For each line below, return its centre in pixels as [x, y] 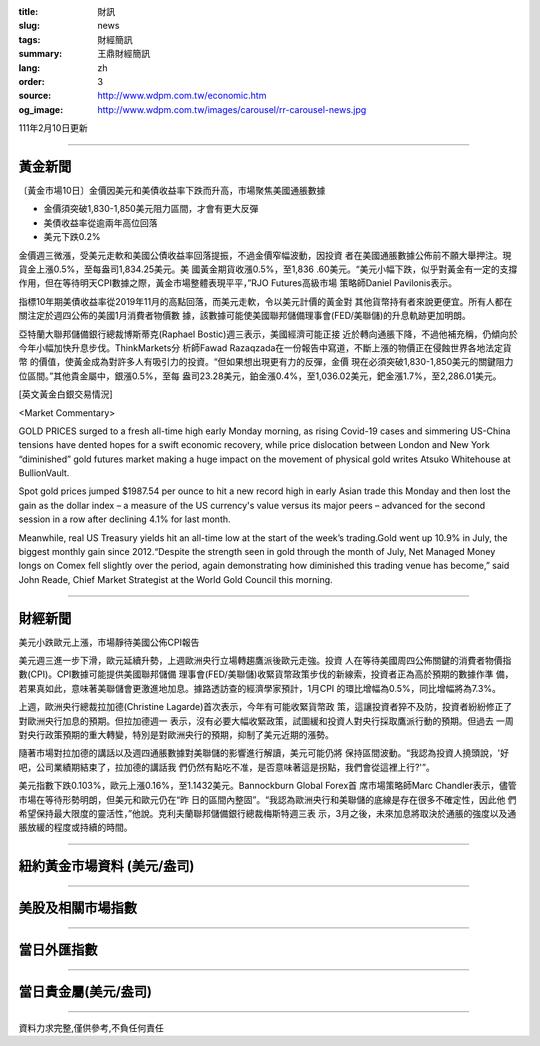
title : [28, 11]
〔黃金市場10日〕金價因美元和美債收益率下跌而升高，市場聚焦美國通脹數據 [172, 191]
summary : [40, 54]
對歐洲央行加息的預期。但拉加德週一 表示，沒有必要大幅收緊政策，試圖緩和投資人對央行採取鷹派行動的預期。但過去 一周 [266, 721]
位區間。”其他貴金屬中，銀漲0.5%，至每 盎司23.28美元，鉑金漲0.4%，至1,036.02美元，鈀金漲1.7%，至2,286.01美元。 [260, 376]
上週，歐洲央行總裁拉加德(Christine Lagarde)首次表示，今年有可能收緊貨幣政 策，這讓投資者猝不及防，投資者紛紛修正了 [265, 707]
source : [35, 96]
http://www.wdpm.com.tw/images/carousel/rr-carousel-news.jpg [232, 109]
